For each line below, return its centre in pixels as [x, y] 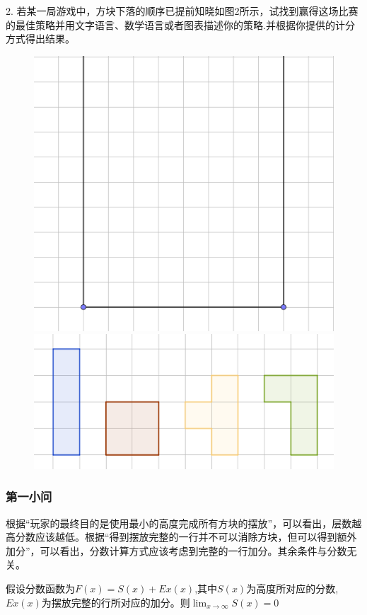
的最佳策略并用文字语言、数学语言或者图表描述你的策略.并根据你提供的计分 [180, 24]
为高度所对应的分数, [292, 588]
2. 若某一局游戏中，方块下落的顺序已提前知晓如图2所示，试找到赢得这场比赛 [182, 11]
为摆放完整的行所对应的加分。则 [116, 602]
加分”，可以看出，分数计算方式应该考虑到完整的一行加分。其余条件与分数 [176, 550]
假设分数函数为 [40, 588]
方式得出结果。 [40, 39]
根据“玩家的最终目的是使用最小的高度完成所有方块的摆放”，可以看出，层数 [179, 523]
